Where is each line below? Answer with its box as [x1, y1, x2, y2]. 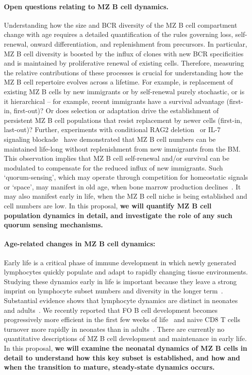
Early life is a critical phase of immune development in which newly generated [4, 257, 236, 267]
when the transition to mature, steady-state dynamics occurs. [4, 362, 215, 372]
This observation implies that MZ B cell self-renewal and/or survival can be [4, 153, 230, 163]
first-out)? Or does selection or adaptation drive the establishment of [14, 105, 219, 116]
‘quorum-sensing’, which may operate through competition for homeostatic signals [4, 172, 248, 182]
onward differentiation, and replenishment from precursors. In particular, [30, 38, 247, 49]
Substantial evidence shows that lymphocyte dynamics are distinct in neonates [4, 295, 238, 306]
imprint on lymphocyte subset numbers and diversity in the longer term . [4, 286, 223, 296]
